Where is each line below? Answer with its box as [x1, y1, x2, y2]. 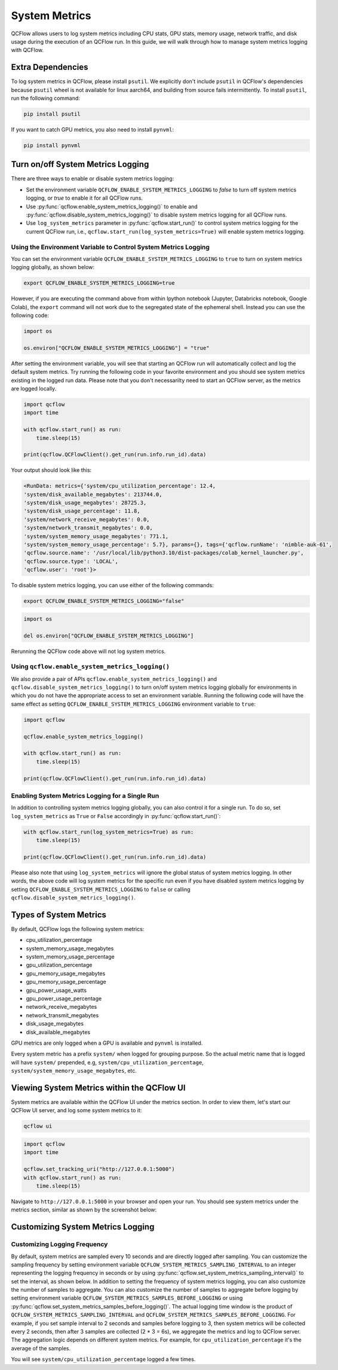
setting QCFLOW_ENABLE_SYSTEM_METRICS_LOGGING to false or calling [11, 886, 190, 893]
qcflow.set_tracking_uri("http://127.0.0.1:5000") [23, 1166, 176, 1173]
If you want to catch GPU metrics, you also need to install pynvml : [11, 126, 174, 133]
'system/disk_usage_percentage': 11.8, [23, 508, 140, 514]
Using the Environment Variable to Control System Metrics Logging [11, 243, 210, 251]
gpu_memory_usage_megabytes [26, 969, 106, 977]
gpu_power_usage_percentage [26, 995, 102, 1002]
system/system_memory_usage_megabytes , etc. [11, 1067, 137, 1075]
